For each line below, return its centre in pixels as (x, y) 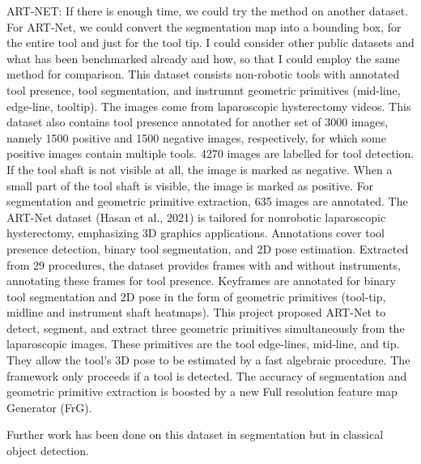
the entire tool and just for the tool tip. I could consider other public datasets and (210, 43)
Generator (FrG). (49, 407)
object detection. (48, 451)
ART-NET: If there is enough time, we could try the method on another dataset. (208, 11)
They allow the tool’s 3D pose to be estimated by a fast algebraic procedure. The (208, 360)
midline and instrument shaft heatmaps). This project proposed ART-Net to (196, 312)
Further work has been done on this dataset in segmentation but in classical (195, 434)
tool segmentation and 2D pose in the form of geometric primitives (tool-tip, (196, 296)
